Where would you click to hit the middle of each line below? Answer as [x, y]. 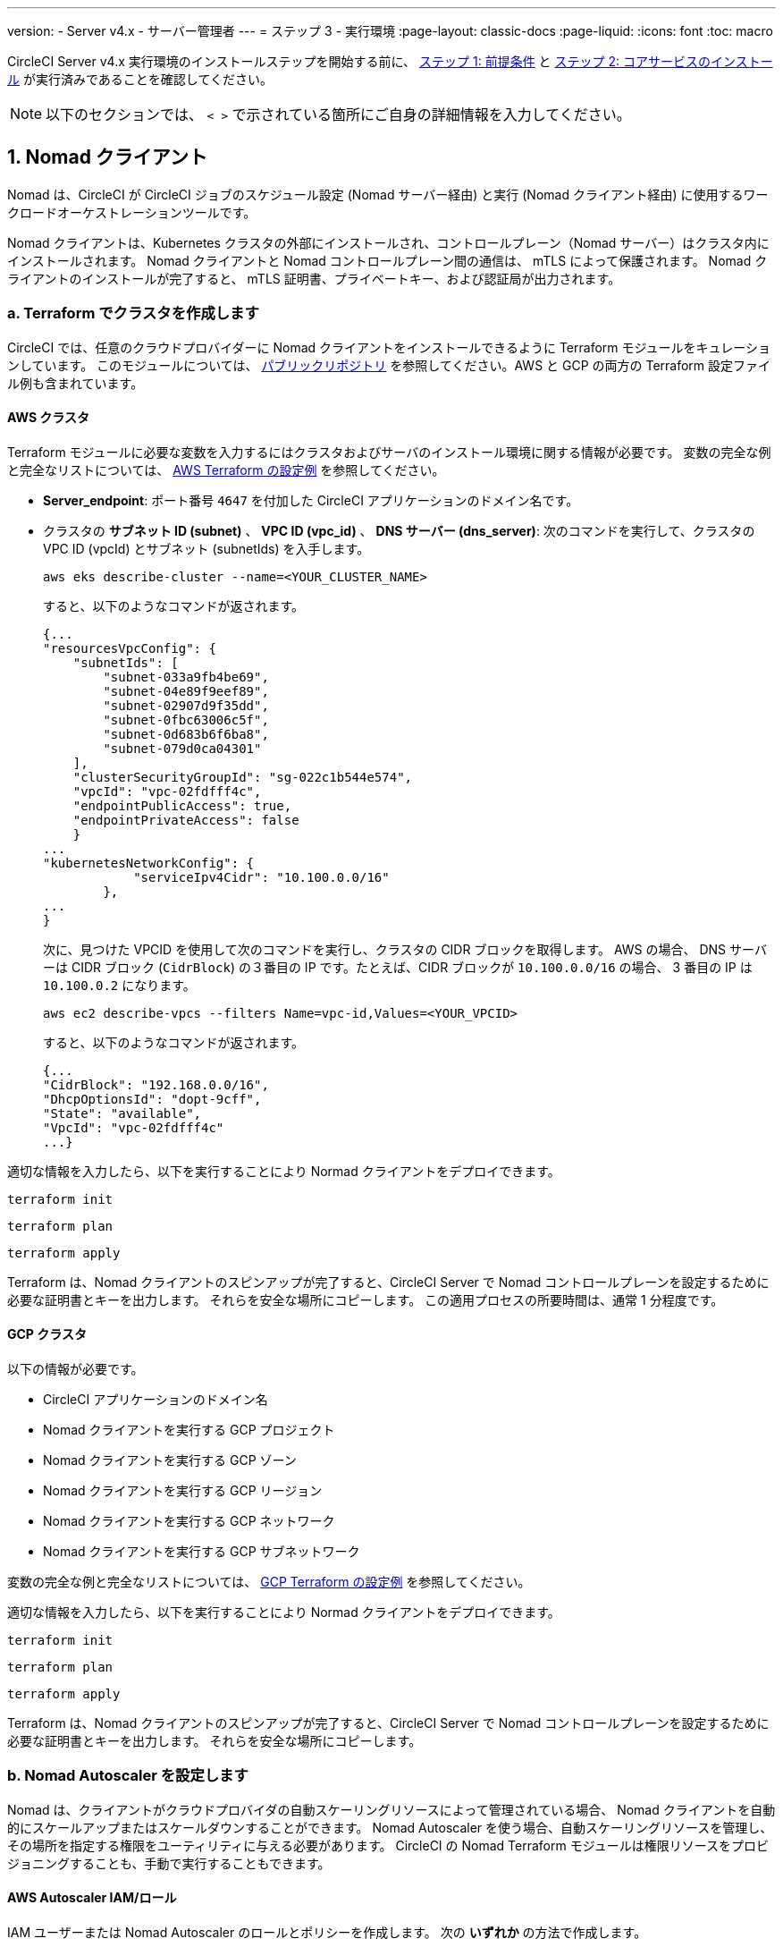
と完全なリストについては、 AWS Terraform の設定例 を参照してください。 [226, 470]
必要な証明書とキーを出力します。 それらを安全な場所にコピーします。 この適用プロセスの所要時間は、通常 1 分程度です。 [366, 1299]
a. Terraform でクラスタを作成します [133, 313]
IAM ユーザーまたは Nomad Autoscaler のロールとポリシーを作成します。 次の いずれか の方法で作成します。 [327, 1932]
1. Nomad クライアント [108, 157]
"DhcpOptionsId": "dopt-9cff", [152, 1099]
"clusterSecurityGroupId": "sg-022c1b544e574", [243, 777]
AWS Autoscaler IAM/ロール [92, 1898]
